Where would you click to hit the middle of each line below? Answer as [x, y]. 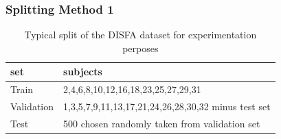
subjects [83, 72]
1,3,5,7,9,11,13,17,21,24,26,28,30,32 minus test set [167, 106]
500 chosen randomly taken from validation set [162, 123]
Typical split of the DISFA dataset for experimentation [140, 35]
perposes [140, 48]
